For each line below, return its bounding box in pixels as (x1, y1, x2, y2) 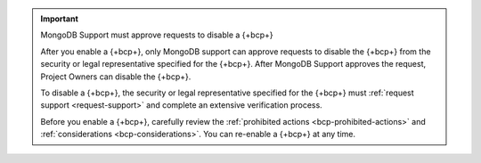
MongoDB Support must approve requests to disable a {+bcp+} (40, 29, 273, 40)
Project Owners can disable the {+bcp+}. (40, 71, 192, 82)
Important (40, 13, 79, 24)
